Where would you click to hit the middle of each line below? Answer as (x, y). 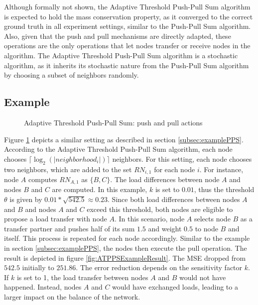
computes (43, 179)
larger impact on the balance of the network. (72, 296)
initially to (38, 267)
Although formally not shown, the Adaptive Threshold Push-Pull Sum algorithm (127, 6)
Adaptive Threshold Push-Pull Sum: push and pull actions (113, 122)
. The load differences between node (165, 179)
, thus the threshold (224, 189)
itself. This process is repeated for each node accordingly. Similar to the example (127, 238)
